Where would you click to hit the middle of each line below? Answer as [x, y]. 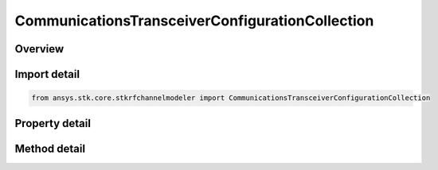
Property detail [53, 123]
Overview [39, 49]
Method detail [50, 148]
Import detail [47, 74]
